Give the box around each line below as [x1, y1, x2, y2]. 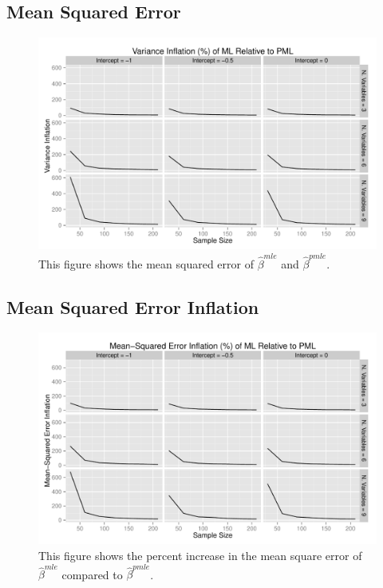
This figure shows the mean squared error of [38, 255, 254, 272]
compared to [61, 566, 123, 582]
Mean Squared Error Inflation [6, 294, 259, 319]
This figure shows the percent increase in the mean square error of [38, 546, 362, 563]
